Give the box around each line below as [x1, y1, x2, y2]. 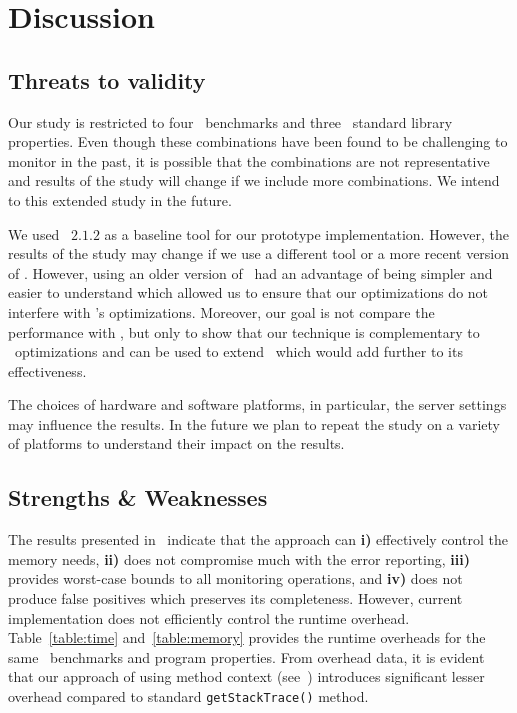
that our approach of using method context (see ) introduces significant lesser [8, 666, 485, 687]
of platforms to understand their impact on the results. [8, 433, 345, 454]
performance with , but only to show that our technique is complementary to [8, 321, 480, 342]
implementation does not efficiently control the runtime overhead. [8, 607, 410, 628]
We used [8, 223, 60, 244]
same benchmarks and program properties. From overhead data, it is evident [8, 646, 485, 667]
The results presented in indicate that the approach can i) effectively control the [8, 529, 508, 550]
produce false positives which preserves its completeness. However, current [8, 588, 463, 609]
